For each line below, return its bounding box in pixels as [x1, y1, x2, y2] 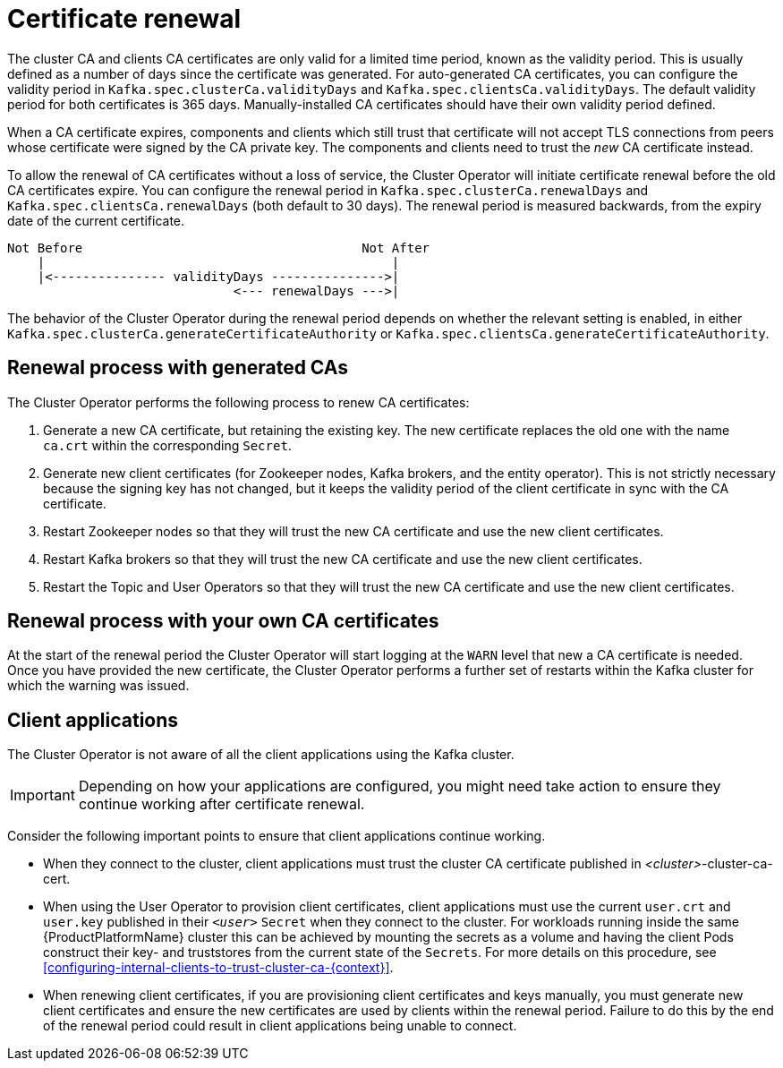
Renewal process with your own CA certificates [7, 610, 439, 633]
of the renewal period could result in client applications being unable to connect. [43, 1018, 517, 1034]
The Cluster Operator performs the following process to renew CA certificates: [7, 394, 470, 410]
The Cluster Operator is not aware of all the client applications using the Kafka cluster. [7, 747, 515, 763]
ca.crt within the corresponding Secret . [43, 437, 292, 453]
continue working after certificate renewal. [78, 795, 365, 814]
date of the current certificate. [7, 212, 185, 228]
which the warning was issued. [7, 678, 190, 694]
